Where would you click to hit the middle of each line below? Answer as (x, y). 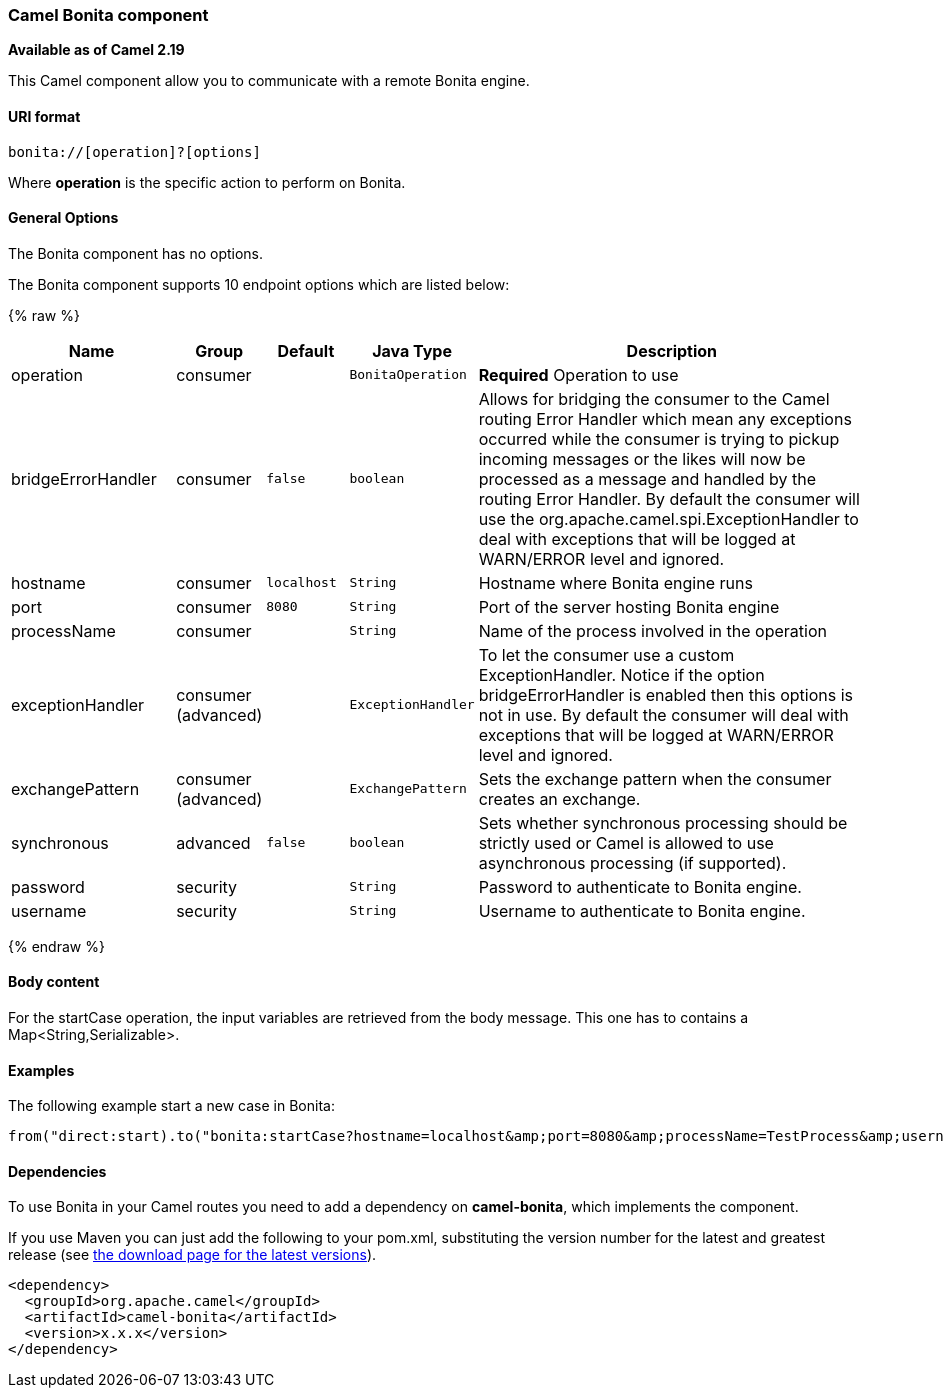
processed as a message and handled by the (647, 478)
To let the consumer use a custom (606, 654)
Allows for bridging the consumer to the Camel (654, 398)
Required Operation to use (578, 374)
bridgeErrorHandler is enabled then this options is (665, 694)
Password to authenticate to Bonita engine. (640, 886)
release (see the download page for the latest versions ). (192, 1255)
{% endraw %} (56, 946)
